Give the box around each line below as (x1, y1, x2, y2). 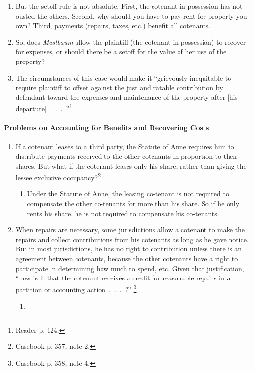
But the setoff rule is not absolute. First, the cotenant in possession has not (15, 1, 243, 11)
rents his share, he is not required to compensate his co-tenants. (27, 208, 219, 218)
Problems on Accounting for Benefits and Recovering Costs (4, 123, 209, 133)
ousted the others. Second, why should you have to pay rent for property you (15, 10, 247, 21)
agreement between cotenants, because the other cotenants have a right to (15, 253, 238, 263)
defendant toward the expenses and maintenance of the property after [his (15, 92, 238, 102)
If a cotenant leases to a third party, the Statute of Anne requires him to (15, 141, 234, 152)
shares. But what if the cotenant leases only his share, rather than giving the (15, 160, 247, 171)
